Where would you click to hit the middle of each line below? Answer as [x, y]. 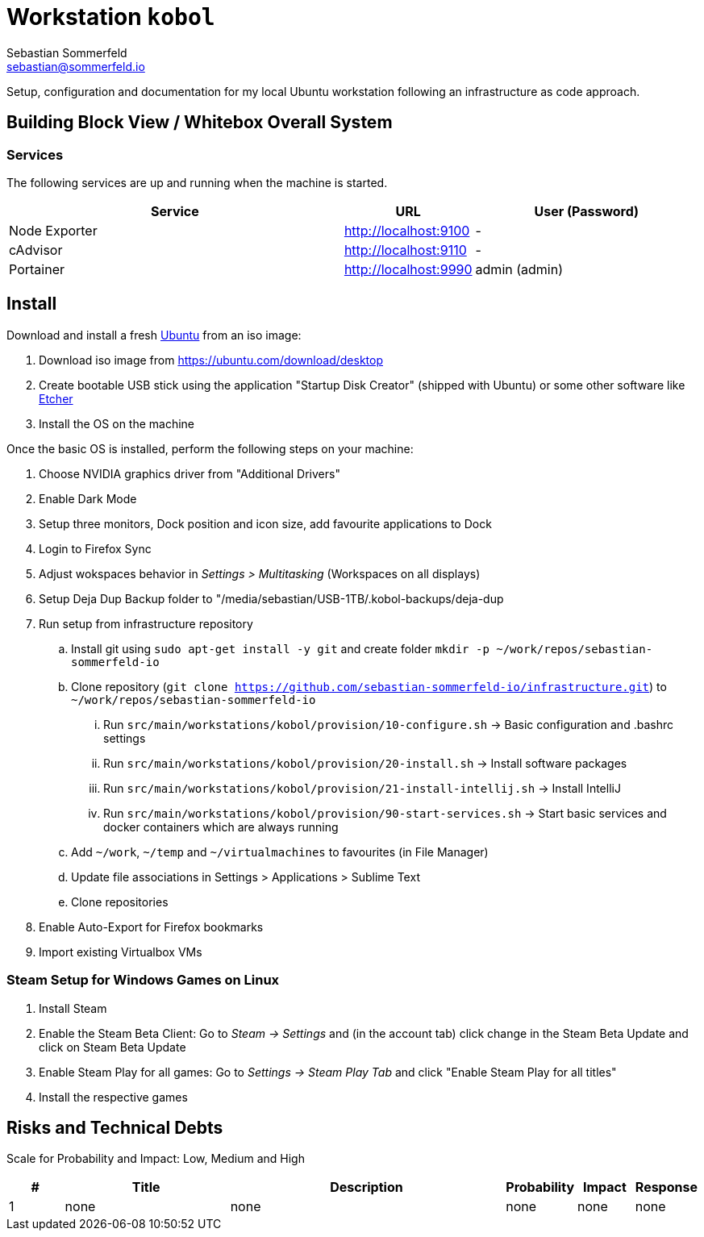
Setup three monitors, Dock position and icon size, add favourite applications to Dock [265, 523]
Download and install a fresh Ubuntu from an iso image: [154, 335]
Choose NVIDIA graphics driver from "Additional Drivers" [190, 473]
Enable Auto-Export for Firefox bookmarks [151, 927]
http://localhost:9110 [405, 250]
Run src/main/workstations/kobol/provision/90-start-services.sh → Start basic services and [385, 813]
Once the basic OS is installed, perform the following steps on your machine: [210, 448]
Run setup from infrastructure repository [146, 623]
